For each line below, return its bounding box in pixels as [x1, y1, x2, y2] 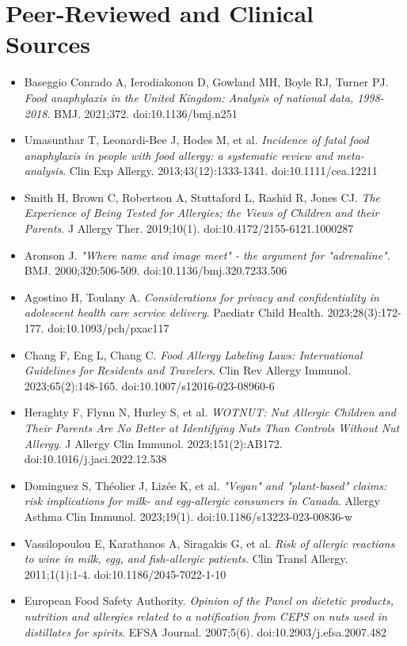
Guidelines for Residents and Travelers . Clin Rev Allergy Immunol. [24, 362, 352, 378]
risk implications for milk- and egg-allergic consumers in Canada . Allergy [24, 492, 380, 509]
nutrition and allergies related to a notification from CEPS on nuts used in [24, 607, 387, 624]
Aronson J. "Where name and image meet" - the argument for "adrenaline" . [24, 246, 390, 263]
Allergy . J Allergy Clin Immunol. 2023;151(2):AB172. [24, 435, 283, 451]
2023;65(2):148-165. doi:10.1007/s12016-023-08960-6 [24, 377, 275, 393]
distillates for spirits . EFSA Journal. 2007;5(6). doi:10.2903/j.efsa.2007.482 [24, 623, 386, 640]
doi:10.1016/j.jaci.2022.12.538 [24, 450, 167, 467]
